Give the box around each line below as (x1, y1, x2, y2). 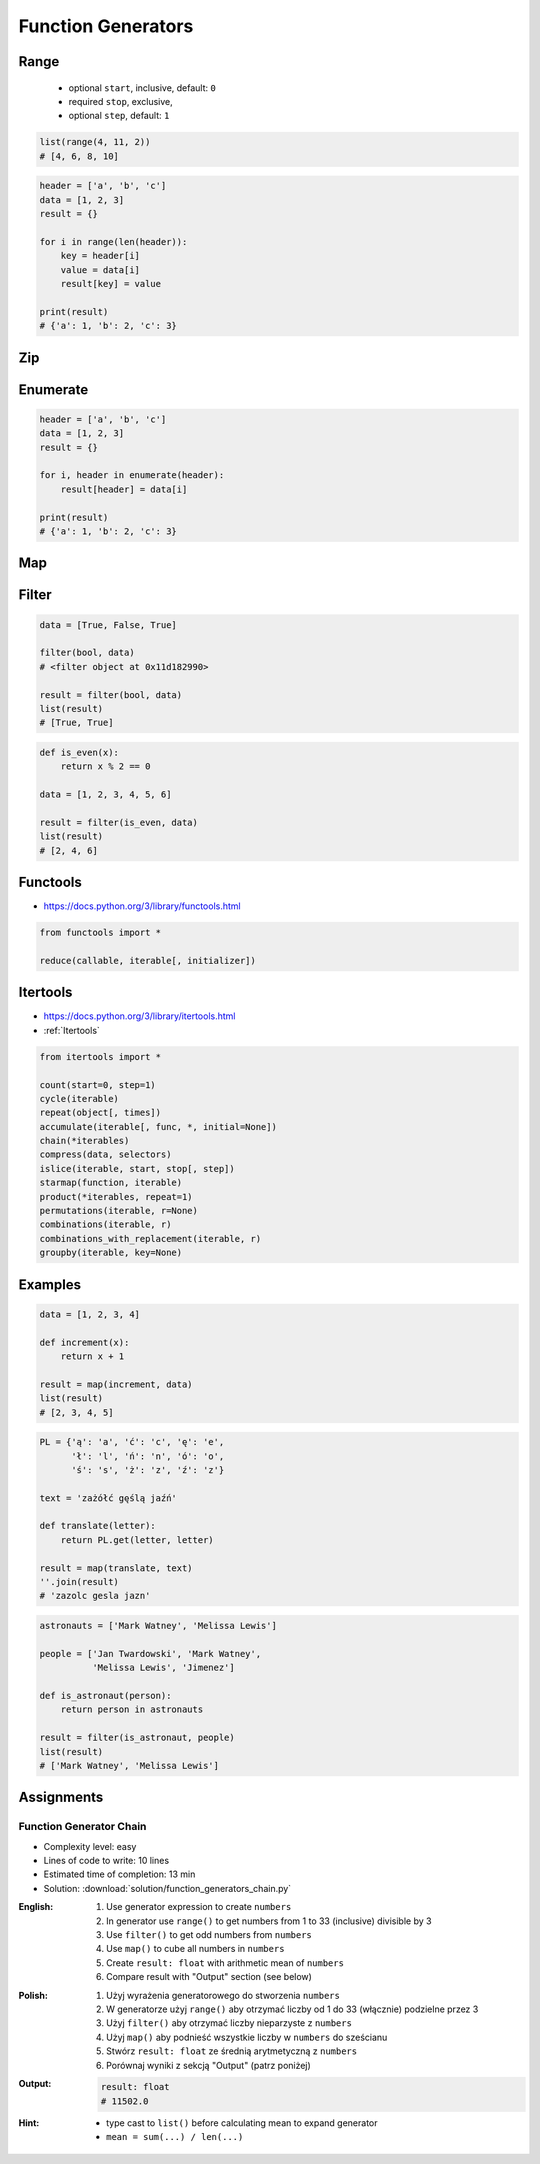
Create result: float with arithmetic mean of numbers (106, 1956, 345, 1969)
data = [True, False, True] (39, 619, 177, 630)
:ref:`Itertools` (43, 1024, 100, 1036)
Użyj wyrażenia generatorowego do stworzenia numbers (106, 1989, 340, 2001)
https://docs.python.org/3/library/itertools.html (43, 1010, 236, 1022)
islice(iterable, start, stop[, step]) (39, 1163, 235, 1174)
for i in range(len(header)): (39, 236, 188, 247)
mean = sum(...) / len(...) (106, 2131, 244, 2143)
